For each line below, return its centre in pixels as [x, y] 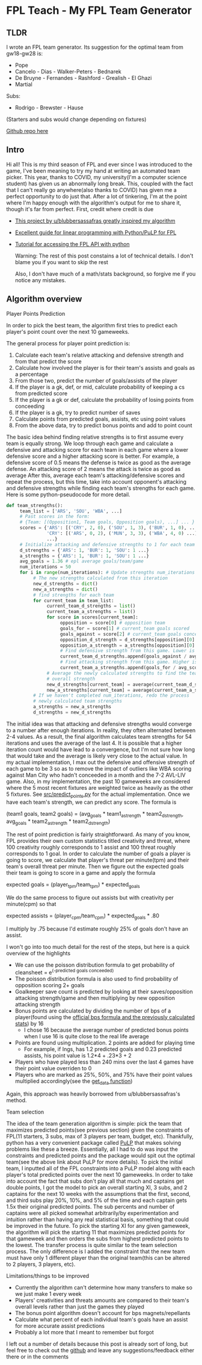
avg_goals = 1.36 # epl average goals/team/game [82, 561]
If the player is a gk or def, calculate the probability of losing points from [104, 399]
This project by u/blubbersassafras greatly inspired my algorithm [95, 221]
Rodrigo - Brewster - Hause [49, 108]
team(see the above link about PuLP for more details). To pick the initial [94, 1162]
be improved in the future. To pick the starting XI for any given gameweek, [98, 1226]
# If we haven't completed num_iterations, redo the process [111, 695]
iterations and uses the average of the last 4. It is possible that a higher [94, 743]
